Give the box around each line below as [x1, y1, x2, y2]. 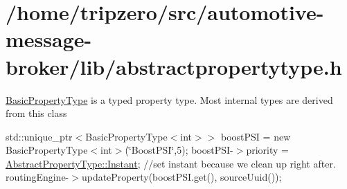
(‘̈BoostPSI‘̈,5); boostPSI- [125, 143, 233, 157]
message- [6, 25, 92, 53]
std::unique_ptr [6, 129, 73, 143]
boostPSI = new [221, 129, 291, 143]
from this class [6, 106, 67, 120]
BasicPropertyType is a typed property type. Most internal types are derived [6, 92, 333, 107]
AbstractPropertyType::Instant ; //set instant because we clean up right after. [6, 156, 336, 170]
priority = [246, 143, 289, 157]
